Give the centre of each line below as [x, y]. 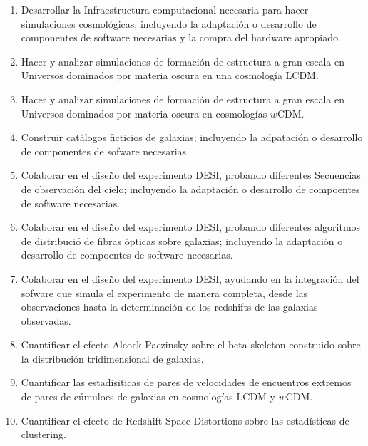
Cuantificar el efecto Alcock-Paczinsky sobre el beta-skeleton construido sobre [191, 344]
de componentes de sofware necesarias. [105, 151]
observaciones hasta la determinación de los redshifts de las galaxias [169, 307]
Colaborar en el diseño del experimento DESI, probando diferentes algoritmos [191, 227]
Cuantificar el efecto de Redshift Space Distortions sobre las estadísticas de [185, 420]
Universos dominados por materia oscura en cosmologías [144, 113]
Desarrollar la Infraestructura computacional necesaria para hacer [165, 9]
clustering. [44, 434]
